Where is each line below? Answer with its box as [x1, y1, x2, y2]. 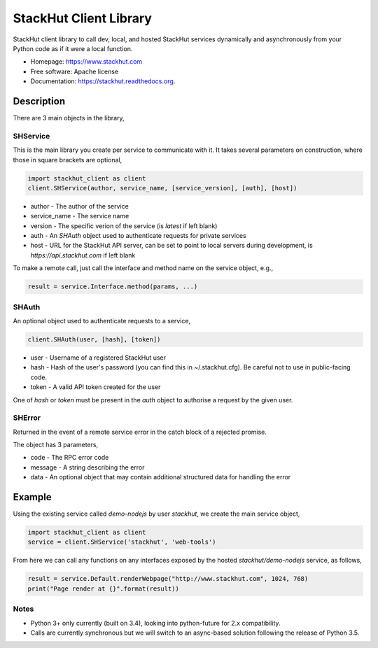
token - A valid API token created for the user [30, 383, 161, 391]
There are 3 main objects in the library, [13, 114, 125, 122]
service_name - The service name [30, 212, 129, 220]
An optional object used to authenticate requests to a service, [13, 316, 191, 325]
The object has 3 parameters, [13, 441, 98, 449]
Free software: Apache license [30, 67, 119, 76]
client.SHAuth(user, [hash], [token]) [27, 335, 161, 343]
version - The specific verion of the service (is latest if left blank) [30, 221, 218, 230]
